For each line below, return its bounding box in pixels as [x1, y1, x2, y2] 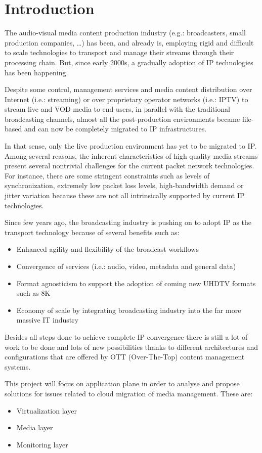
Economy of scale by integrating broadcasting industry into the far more [16, 304, 241, 315]
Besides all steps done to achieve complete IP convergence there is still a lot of [5, 331, 248, 342]
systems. [5, 361, 31, 372]
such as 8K [16, 288, 51, 298]
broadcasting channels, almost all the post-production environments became [5, 113, 240, 124]
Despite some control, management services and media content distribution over [5, 84, 252, 95]
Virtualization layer [16, 405, 77, 416]
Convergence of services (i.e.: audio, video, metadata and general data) [16, 261, 236, 271]
